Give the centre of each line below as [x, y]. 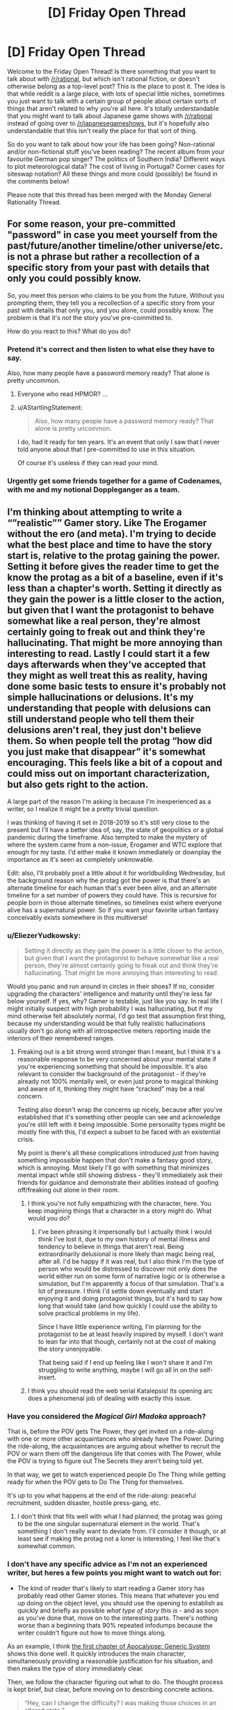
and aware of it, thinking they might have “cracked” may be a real [111, 1089]
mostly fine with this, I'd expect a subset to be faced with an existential [119, 1132]
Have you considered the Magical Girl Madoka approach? [107, 1416]
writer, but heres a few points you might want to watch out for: [114, 1573]
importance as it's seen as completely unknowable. [81, 859]
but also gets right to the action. [78, 785]
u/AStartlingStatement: [50, 408]
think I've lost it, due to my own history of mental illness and [124, 1239]
